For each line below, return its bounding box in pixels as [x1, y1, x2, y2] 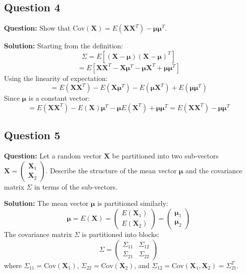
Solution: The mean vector [4, 198, 89, 208]
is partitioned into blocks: [82, 229, 160, 239]
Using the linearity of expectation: [4, 73, 108, 83]
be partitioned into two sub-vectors [112, 151, 219, 161]
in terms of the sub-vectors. [34, 181, 118, 192]
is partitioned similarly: [97, 198, 168, 208]
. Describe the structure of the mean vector [46, 165, 177, 175]
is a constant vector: [28, 93, 90, 103]
